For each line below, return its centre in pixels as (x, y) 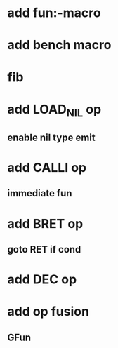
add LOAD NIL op (54, 111)
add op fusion (48, 312)
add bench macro (59, 45)
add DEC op (42, 280)
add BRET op (45, 223)
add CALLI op (47, 167)
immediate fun (40, 193)
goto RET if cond (44, 249)
